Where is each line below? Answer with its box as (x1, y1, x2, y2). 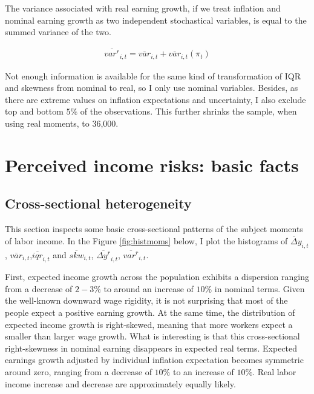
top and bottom (5, 105, 64, 118)
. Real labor (252, 366, 296, 378)
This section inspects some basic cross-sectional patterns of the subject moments (5, 222, 303, 235)
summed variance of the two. (5, 25, 111, 38)
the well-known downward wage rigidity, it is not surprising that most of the (5, 294, 288, 307)
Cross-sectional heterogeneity (5, 194, 192, 213)
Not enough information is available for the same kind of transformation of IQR (5, 69, 301, 82)
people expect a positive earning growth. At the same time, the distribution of (5, 306, 295, 319)
